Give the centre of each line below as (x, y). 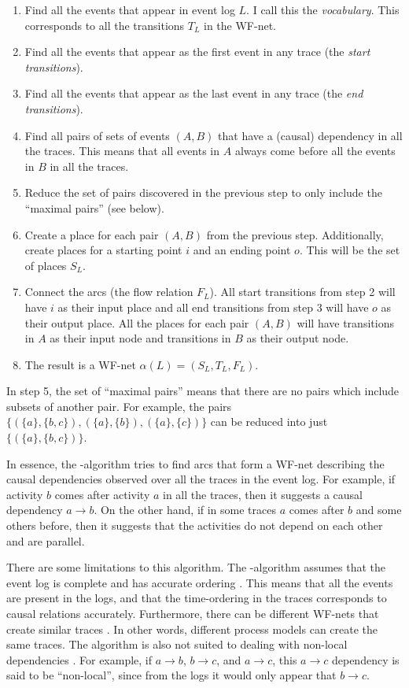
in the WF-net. (240, 25)
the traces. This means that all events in (122, 151)
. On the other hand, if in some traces (185, 510)
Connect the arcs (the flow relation (109, 292)
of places (46, 265)
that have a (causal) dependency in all (310, 135)
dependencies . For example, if (79, 659)
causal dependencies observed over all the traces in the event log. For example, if (201, 479)
